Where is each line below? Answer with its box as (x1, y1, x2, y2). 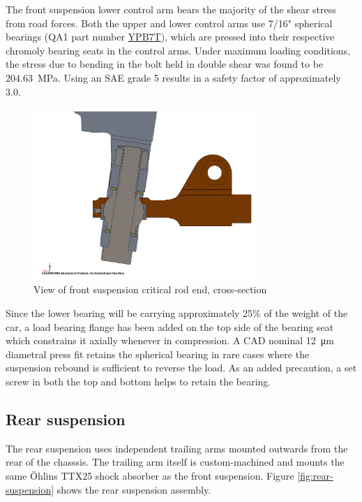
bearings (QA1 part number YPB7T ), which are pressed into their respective (6, 29, 335, 44)
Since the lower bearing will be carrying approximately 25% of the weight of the (6, 305, 348, 320)
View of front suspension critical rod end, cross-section (33, 282, 267, 297)
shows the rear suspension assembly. (56, 482, 211, 496)
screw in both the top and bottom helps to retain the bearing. (6, 374, 271, 388)
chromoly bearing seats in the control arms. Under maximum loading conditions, (6, 43, 351, 57)
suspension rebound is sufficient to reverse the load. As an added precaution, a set (6, 360, 357, 375)
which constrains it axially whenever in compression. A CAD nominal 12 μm (6, 333, 334, 348)
